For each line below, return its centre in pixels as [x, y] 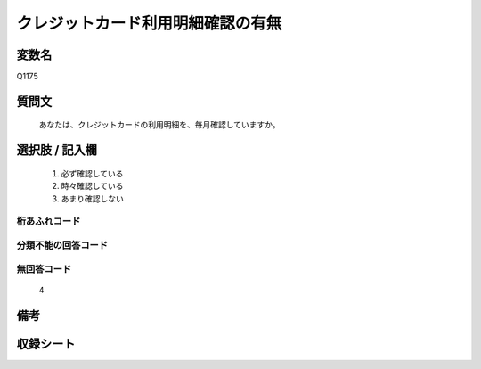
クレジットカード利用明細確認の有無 [149, 23]
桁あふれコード [49, 221]
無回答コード [44, 269]
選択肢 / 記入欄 [57, 150]
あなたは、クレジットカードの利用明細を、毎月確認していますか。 [159, 125]
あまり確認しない [92, 198]
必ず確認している [92, 173]
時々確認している [92, 186]
